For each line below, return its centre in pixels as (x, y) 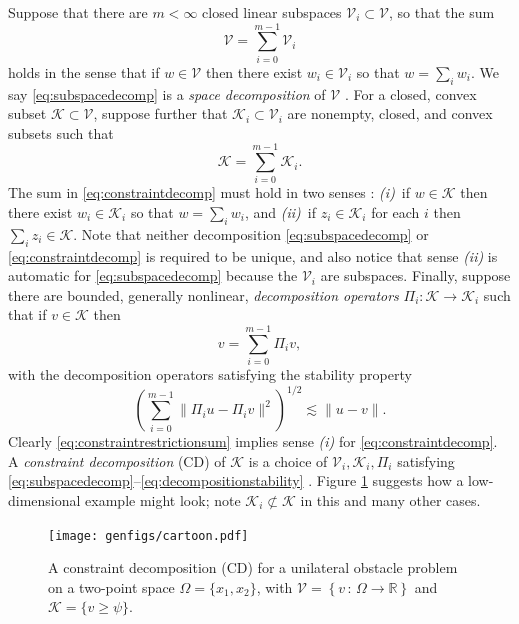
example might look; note (163, 499)
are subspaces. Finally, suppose (415, 275)
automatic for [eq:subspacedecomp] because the (153, 275)
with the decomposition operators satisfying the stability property (210, 374)
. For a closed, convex (410, 93)
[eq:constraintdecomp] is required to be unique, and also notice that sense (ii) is (253, 255)
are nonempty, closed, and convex (390, 113)
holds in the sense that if (84, 71)
